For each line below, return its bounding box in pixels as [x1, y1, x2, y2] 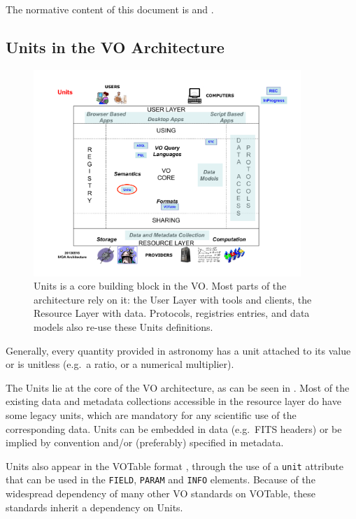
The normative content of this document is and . [6, 2, 214, 16]
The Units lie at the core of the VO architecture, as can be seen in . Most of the [6, 380, 350, 394]
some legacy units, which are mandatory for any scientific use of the [6, 407, 297, 422]
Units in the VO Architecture [6, 36, 225, 57]
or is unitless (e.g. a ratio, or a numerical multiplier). [6, 357, 234, 371]
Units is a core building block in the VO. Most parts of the [34, 278, 287, 293]
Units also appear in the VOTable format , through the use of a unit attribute [6, 458, 343, 473]
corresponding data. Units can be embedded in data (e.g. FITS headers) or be [6, 421, 342, 436]
